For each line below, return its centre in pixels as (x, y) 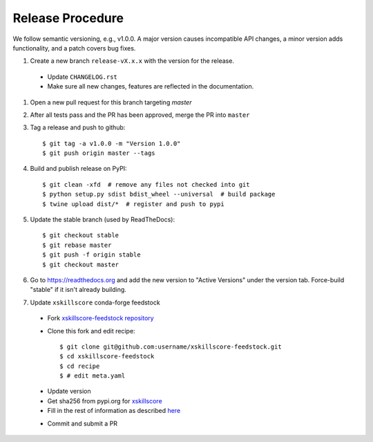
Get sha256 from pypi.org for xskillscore (105, 400)
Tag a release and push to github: (78, 127)
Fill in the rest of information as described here (114, 411)
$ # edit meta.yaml (93, 376)
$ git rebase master (77, 245)
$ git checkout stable (81, 236)
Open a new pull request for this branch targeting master (111, 102)
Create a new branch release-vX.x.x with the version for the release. (132, 61)
